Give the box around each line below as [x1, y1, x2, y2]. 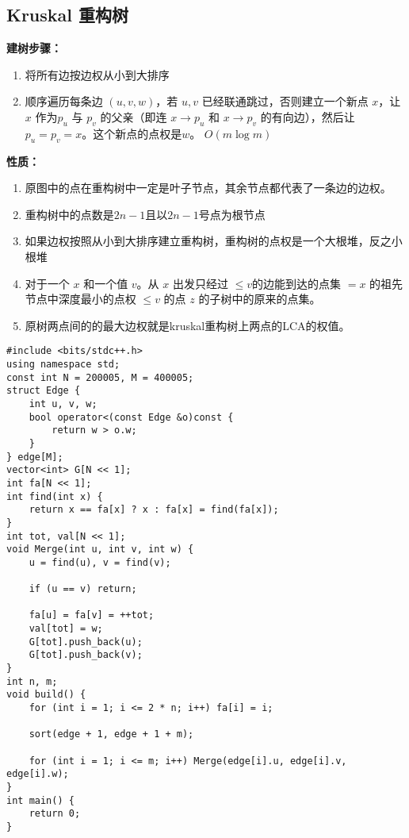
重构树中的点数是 [25, 206, 114, 222]
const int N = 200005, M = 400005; [6, 371, 194, 383]
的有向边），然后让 [260, 108, 355, 125]
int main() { [6, 794, 75, 806]
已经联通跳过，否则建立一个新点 [201, 93, 369, 110]
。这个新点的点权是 [82, 125, 182, 141]
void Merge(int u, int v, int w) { [6, 544, 194, 555]
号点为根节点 [198, 206, 266, 222]
